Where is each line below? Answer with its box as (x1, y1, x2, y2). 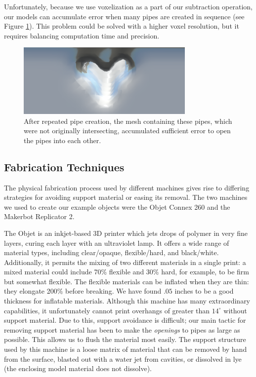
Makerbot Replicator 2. (4, 211, 75, 222)
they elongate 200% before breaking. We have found (4, 286, 162, 296)
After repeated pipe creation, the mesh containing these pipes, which (24, 115, 232, 126)
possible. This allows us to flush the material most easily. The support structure (4, 334, 246, 344)
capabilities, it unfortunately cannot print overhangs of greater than (4, 305, 210, 315)
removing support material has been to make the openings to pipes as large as (4, 324, 240, 335)
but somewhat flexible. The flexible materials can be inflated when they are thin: (4, 276, 249, 286)
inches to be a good (174, 286, 234, 296)
